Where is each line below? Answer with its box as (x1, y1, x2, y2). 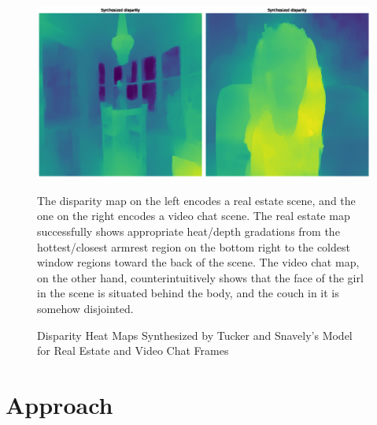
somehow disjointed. (37, 300, 134, 316)
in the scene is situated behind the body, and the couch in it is (37, 285, 339, 301)
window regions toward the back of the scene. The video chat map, (37, 254, 360, 270)
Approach (6, 388, 113, 420)
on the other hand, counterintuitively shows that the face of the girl (37, 269, 364, 285)
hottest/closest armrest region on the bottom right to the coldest (37, 238, 350, 255)
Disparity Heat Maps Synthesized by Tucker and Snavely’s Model (37, 326, 353, 343)
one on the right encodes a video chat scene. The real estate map (37, 207, 350, 224)
